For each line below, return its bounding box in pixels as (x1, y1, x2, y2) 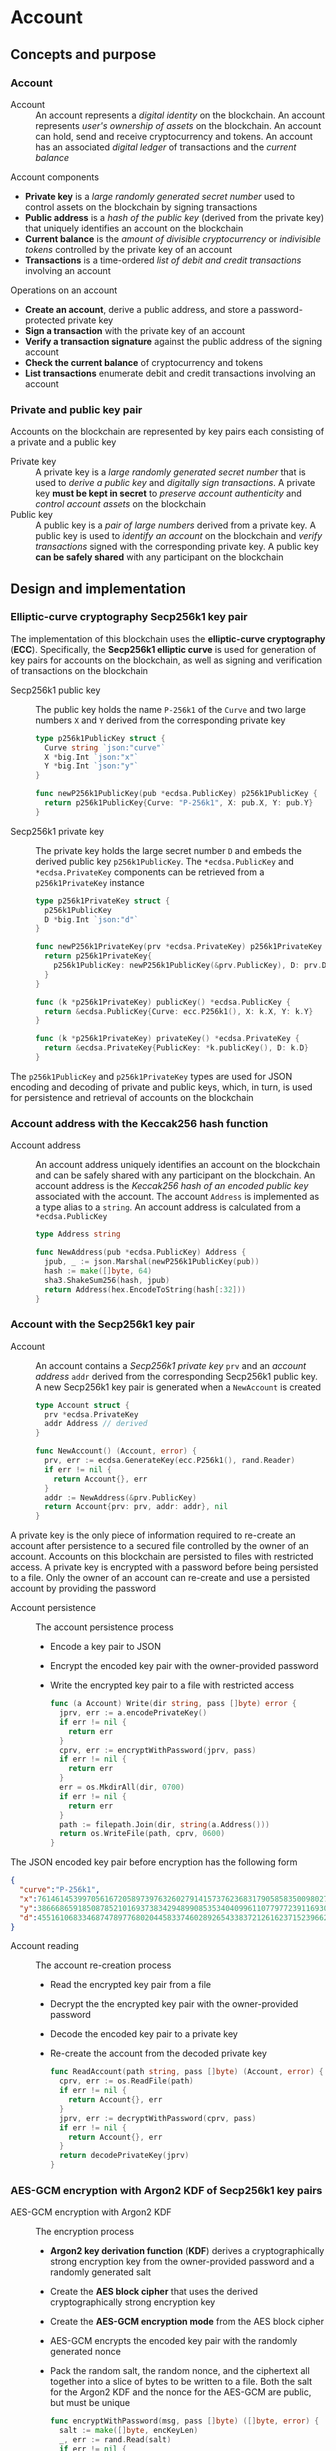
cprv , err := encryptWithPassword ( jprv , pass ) (59, 1745, 257, 1755)
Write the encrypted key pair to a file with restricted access (49, 1679, 295, 1691)
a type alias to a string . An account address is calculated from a (35, 1201, 302, 1213)
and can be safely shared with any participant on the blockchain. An (35, 1169, 316, 1181)
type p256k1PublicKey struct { (35, 733, 166, 743)
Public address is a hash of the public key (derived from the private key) (24, 211, 325, 223)
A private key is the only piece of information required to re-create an (10, 1529, 297, 1541)
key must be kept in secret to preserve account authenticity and (35, 487, 302, 500)
